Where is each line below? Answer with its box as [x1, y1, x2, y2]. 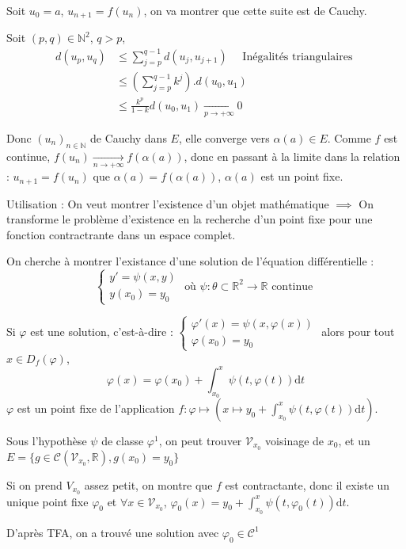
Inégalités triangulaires [242, 51, 353, 63]
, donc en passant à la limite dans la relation [184, 147, 400, 164]
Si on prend [6, 476, 63, 493]
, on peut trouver [158, 432, 242, 448]
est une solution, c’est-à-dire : [30, 322, 173, 339]
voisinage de [265, 432, 324, 448]
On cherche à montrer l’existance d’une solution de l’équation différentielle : [6, 253, 374, 269]
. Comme [327, 129, 371, 146]
